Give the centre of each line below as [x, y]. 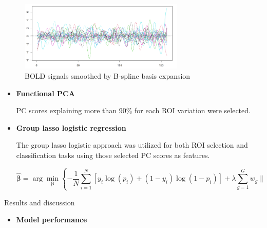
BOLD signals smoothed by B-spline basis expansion [108, 76]
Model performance [52, 220]
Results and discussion [40, 202]
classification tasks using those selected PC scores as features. [113, 155]
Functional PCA [45, 93]
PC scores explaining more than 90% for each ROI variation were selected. [133, 110]
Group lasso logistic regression [71, 127]
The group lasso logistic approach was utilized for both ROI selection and [132, 145]
